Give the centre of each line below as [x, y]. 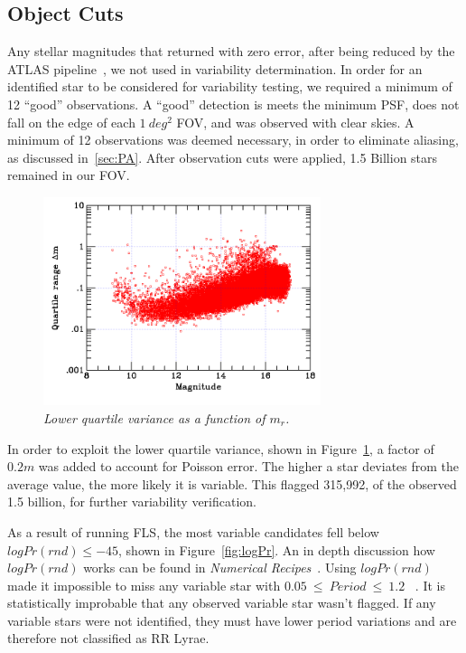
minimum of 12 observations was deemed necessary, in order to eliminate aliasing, [233, 140]
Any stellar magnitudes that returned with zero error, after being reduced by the [231, 51]
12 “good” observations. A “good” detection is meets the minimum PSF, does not [233, 104]
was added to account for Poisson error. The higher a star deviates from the [249, 466]
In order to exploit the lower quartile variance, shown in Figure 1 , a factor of [221, 448]
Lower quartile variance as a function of [154, 417]
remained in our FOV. [69, 175]
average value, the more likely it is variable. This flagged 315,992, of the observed [232, 483]
